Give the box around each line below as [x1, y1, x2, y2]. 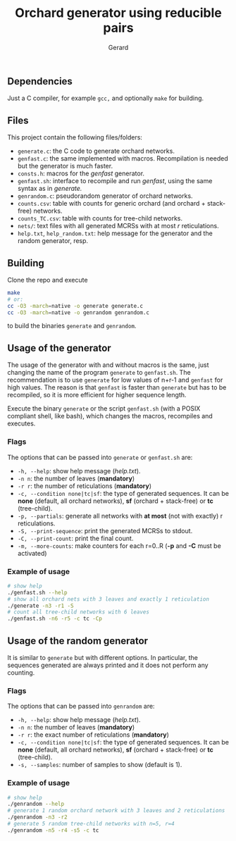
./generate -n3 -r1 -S [7, 602, 74, 609]
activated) [17, 549, 47, 557]
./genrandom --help [7, 801, 65, 808]
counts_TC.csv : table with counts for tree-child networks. [17, 214, 183, 223]
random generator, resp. [17, 237, 89, 245]
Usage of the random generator [7, 635, 149, 647]
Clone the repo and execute [7, 275, 88, 284]
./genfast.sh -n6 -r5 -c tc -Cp [7, 615, 102, 623]
